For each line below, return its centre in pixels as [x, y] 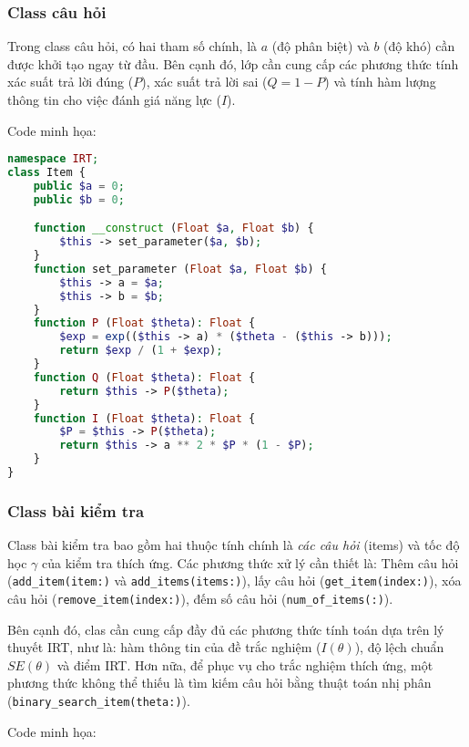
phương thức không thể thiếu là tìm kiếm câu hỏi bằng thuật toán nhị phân [219, 683]
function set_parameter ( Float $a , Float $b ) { [180, 269]
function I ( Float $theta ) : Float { [144, 418]
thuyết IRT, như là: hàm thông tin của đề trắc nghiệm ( [164, 647]
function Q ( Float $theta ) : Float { [144, 377]
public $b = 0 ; [79, 199]
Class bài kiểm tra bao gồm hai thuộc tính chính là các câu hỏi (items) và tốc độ [234, 545]
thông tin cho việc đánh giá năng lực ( [114, 99]
